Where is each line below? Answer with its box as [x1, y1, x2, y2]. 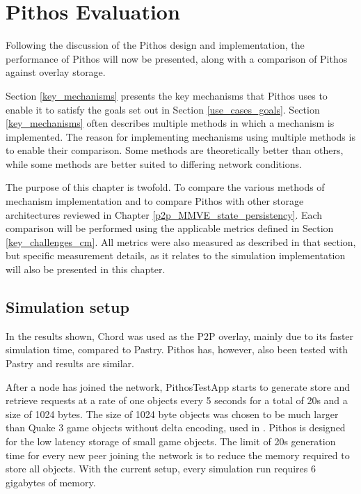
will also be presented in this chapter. [6, 262, 166, 277]
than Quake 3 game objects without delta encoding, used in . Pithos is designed [6, 420, 346, 435]
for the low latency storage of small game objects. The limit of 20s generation [6, 433, 336, 448]
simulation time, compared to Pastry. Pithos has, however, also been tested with [6, 342, 348, 357]
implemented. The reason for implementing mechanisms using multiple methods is [6, 129, 355, 144]
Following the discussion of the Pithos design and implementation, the [6, 38, 305, 52]
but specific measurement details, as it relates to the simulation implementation [6, 248, 346, 263]
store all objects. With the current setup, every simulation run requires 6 [6, 461, 316, 476]
